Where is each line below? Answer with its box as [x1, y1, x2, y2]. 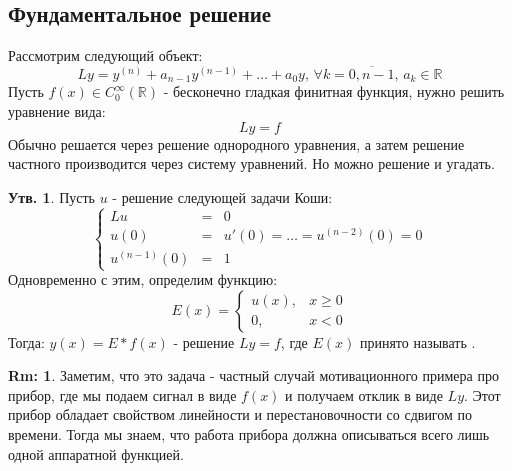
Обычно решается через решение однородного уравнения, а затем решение [8, 133, 465, 154]
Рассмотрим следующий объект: [8, 45, 203, 66]
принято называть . [359, 331, 476, 352]
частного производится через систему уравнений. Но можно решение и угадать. [8, 153, 495, 174]
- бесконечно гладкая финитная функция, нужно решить [163, 81, 505, 102]
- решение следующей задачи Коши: [112, 186, 333, 207]
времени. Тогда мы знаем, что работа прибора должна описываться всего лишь [8, 424, 490, 445]
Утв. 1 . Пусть [8, 186, 95, 207]
